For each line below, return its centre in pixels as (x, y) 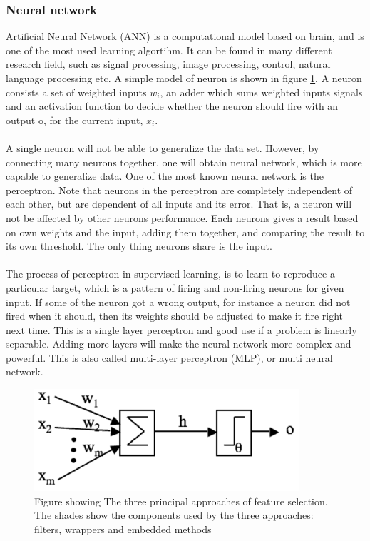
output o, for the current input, (74, 120)
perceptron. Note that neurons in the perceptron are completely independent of (179, 189)
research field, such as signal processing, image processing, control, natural (168, 64)
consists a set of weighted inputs (76, 92)
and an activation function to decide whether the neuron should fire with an (172, 106)
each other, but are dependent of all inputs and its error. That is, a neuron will (179, 204)
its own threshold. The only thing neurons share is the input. (139, 246)
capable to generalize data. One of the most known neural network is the (165, 176)
